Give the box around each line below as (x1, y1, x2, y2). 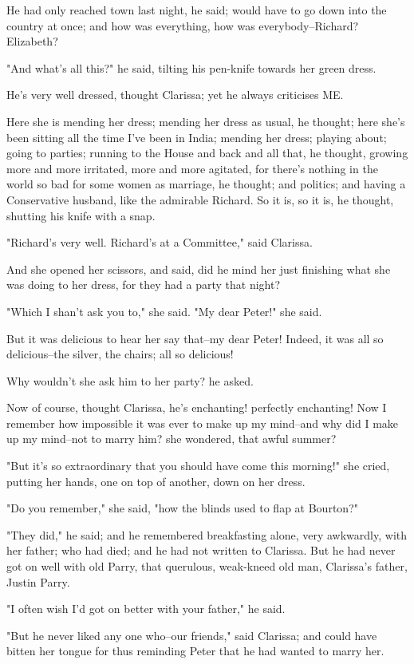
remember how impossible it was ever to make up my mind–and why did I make (6, 414, 399, 431)
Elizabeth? (6, 33, 58, 49)
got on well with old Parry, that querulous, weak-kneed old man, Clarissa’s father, (6, 558, 408, 575)
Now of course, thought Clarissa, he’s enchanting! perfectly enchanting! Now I (6, 399, 387, 416)
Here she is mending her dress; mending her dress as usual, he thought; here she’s (6, 113, 405, 129)
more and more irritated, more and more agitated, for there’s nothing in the (6, 160, 378, 176)
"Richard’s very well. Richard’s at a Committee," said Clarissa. (6, 234, 313, 251)
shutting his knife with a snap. (6, 207, 156, 223)
